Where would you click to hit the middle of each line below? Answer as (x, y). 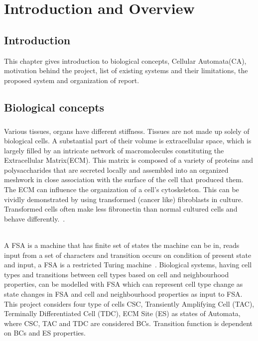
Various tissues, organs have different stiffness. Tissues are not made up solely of (127, 131)
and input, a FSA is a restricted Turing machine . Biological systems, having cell (128, 265)
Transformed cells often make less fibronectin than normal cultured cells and (121, 209)
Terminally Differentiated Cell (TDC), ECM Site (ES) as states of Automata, (122, 313)
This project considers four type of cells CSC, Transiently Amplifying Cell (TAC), (129, 303)
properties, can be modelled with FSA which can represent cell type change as (124, 284)
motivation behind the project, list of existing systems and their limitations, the (126, 70)
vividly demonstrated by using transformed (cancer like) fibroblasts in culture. (124, 199)
